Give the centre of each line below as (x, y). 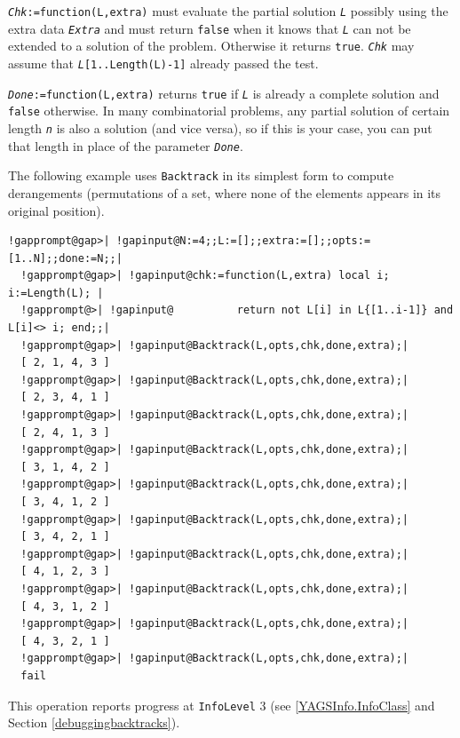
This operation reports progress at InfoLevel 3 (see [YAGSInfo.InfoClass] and (222, 705)
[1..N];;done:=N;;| (65, 258)
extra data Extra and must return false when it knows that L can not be (210, 28)
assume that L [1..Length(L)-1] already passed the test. (163, 63)
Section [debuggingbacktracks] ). (94, 722)
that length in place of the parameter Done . (126, 145)
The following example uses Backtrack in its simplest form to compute (201, 175)
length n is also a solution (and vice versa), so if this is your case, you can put (220, 127)
